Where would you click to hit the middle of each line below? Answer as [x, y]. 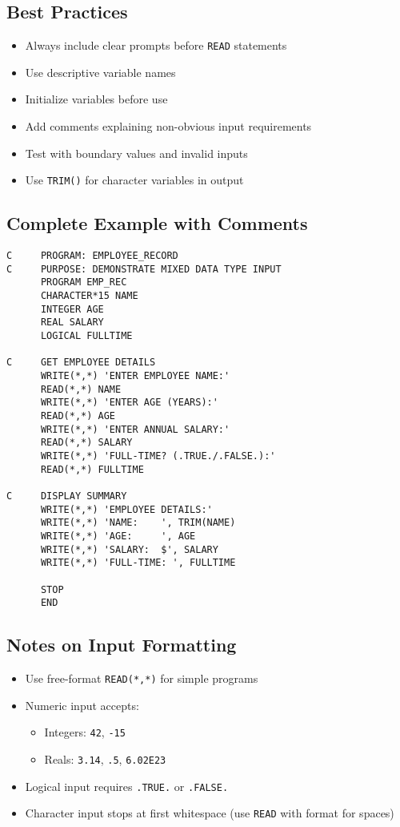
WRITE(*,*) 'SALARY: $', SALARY [129, 549]
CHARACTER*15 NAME [89, 296]
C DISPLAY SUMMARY [67, 496]
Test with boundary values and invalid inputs [136, 153]
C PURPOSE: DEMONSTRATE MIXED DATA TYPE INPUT [144, 269]
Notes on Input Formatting [122, 645]
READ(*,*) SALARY [86, 443]
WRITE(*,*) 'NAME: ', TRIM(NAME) [138, 523]
